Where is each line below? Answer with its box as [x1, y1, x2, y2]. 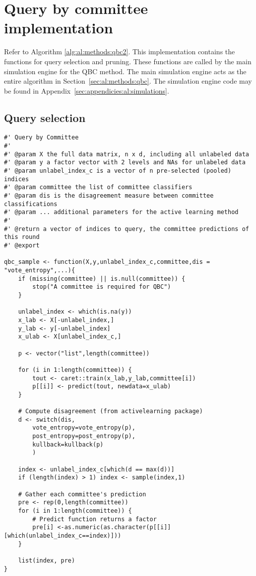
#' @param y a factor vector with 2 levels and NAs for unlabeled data [4, 159, 246, 166]
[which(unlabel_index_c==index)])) [4, 532, 122, 539]
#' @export [4, 242, 40, 249]
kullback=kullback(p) [32, 441, 104, 448]
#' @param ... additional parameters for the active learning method [4, 209, 239, 216]
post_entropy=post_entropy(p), [32, 433, 135, 440]
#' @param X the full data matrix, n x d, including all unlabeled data [4, 150, 249, 158]
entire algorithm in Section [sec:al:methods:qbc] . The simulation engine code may [4, 76, 252, 86]
